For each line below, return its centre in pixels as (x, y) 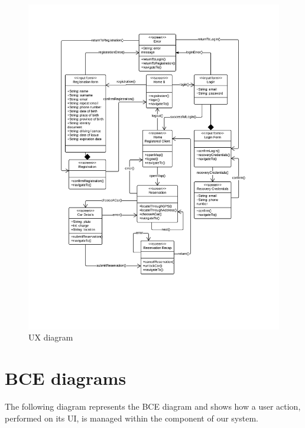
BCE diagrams (66, 378)
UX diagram (51, 337)
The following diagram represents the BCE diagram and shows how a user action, (153, 406)
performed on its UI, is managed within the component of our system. (132, 418)
